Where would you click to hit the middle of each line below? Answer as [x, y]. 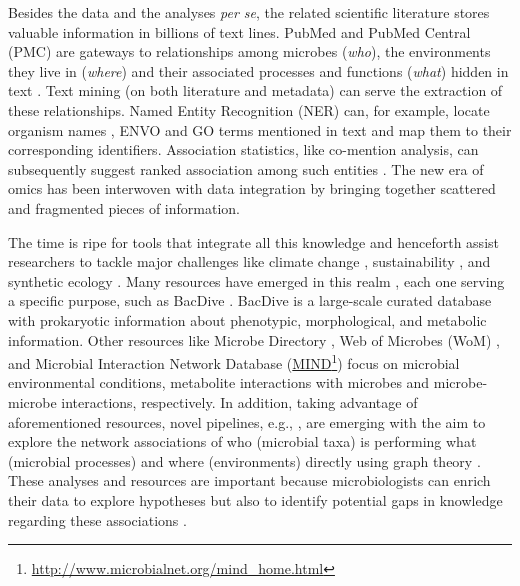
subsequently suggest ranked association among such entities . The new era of [246, 168]
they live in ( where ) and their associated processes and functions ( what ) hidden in [258, 70]
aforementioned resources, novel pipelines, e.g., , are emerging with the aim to [247, 421]
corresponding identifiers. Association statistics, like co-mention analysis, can [243, 149]
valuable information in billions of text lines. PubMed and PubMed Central [239, 31]
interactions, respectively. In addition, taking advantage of [239, 401]
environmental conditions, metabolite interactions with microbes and [219, 382]
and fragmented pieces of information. [124, 207]
